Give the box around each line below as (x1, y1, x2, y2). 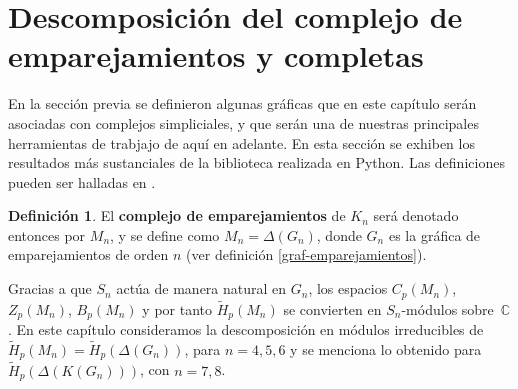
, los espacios (308, 278, 388, 299)
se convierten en (283, 298, 382, 319)
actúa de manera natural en (116, 278, 287, 299)
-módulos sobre (401, 298, 494, 319)
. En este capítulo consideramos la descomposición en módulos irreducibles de (8, 319, 484, 340)
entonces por (8, 224, 86, 245)
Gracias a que (8, 278, 92, 299)
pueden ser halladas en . (8, 171, 156, 192)
